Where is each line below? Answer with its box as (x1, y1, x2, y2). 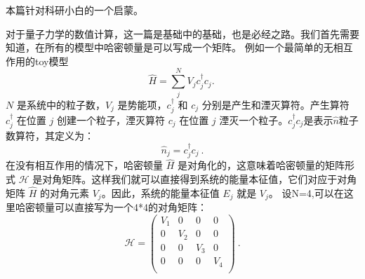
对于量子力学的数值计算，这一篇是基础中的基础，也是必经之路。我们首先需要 (6, 26, 359, 41)
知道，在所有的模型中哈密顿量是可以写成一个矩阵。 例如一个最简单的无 (6, 40, 333, 55)
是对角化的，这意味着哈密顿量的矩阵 (177, 158, 345, 172)
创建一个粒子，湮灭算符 (56, 112, 165, 127)
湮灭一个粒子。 (219, 112, 288, 127)
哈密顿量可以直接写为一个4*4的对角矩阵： (15, 200, 207, 215)
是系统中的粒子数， (16, 97, 105, 111)
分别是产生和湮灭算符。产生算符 (201, 97, 350, 111)
